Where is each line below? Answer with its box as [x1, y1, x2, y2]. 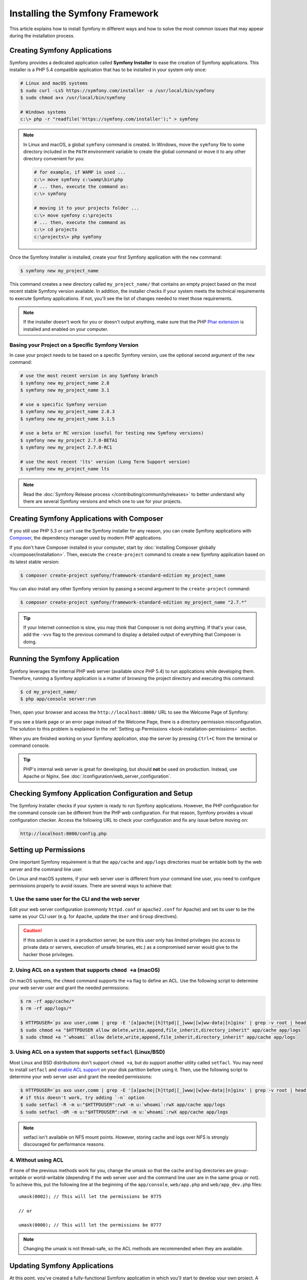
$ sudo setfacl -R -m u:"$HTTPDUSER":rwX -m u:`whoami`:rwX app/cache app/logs [20, 1102, 226, 1108]
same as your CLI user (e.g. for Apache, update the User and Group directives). [9, 913, 179, 919]
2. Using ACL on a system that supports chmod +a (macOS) [9, 967, 161, 974]
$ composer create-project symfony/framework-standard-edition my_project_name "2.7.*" [20, 599, 247, 605]
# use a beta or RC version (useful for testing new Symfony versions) [20, 430, 204, 436]
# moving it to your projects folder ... [34, 205, 140, 211]
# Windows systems [20, 109, 67, 115]
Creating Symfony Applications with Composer [9, 514, 164, 523]
